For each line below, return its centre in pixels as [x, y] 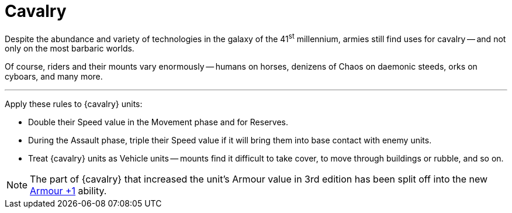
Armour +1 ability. [68, 191]
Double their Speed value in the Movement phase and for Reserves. [158, 122]
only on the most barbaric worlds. [70, 49]
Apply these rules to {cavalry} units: [74, 104]
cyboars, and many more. [54, 77]
